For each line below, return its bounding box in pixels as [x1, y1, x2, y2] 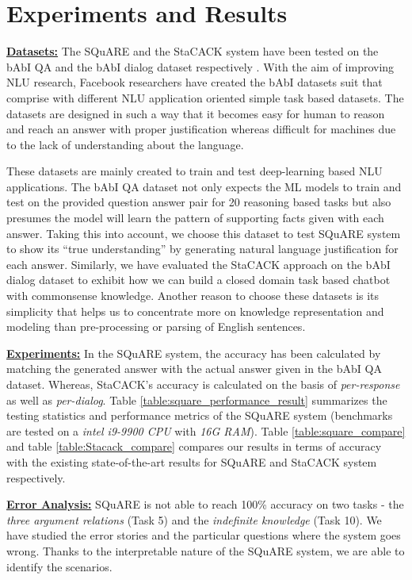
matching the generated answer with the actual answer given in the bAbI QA [6, 360, 382, 377]
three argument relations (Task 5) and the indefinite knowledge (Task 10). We [6, 511, 382, 528]
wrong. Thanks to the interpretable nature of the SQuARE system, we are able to [6, 542, 405, 559]
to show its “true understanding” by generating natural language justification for [6, 240, 399, 257]
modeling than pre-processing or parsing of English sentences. [6, 318, 306, 335]
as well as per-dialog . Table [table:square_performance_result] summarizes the [6, 391, 387, 408]
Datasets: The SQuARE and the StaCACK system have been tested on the [6, 43, 379, 60]
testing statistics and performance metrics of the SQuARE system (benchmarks [6, 407, 393, 424]
